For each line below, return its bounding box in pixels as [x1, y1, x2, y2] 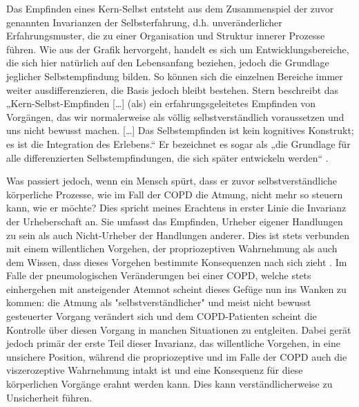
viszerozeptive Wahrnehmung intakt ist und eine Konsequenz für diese [6, 363, 303, 377]
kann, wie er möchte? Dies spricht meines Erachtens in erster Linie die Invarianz [6, 200, 347, 215]
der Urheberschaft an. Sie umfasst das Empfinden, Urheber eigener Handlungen [6, 214, 343, 228]
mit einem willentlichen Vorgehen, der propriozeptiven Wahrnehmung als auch [6, 241, 338, 256]
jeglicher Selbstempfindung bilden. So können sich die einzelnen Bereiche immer [6, 68, 343, 83]
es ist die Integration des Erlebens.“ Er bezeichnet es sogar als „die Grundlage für [6, 136, 351, 151]
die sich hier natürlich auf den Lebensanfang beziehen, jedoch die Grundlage [6, 55, 329, 70]
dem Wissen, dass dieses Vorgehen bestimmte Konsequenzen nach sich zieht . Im [6, 254, 347, 269]
